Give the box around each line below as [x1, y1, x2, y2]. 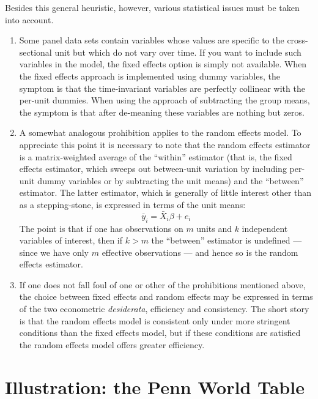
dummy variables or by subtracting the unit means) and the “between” [37, 174, 304, 187]
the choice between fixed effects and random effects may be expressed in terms [19, 290, 313, 303]
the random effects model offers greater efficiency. [19, 338, 205, 351]
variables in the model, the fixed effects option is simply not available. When [19, 58, 307, 70]
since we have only [19, 245, 89, 258]
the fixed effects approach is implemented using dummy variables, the [19, 69, 280, 82]
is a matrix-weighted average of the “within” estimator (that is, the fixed [19, 150, 292, 163]
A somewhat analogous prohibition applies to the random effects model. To [19, 126, 301, 139]
